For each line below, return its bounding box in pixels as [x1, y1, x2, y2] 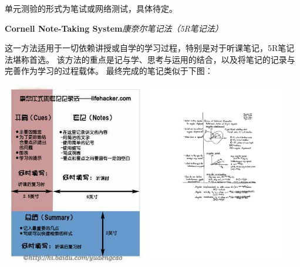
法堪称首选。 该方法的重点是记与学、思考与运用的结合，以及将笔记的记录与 [5, 53, 295, 65]
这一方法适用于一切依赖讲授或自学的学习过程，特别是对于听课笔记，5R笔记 [5, 42, 295, 54]
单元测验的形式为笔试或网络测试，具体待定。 [5, 2, 177, 14]
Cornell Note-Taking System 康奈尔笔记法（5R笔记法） [5, 22, 223, 34]
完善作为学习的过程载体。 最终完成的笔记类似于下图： [5, 65, 213, 77]
